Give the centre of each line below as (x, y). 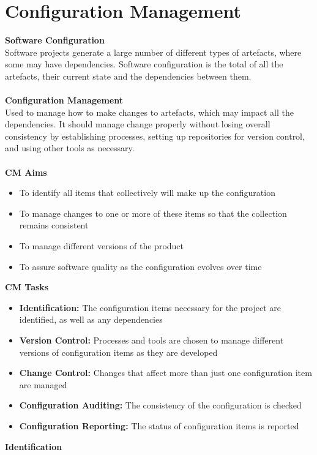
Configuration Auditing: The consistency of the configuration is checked (160, 405)
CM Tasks (27, 287)
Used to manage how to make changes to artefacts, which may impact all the (149, 112)
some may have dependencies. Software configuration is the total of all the (144, 64)
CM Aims (26, 172)
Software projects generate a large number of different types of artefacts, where (153, 52)
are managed (43, 384)
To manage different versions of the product (102, 246)
